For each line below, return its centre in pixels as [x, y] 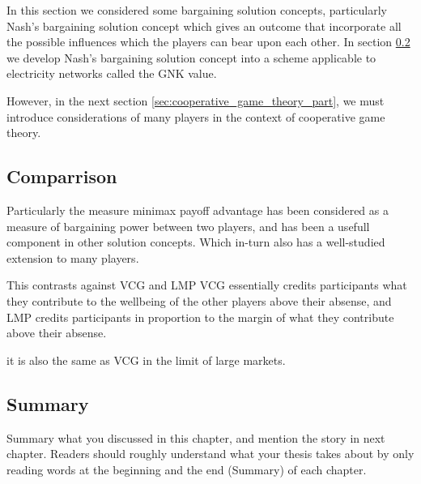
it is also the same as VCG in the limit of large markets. [146, 360]
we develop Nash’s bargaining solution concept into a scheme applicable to [191, 57]
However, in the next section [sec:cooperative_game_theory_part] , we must [196, 100]
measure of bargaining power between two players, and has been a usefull [188, 226]
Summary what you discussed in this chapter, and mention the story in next [196, 437]
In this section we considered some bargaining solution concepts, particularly [197, 10]
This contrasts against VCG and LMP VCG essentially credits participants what [207, 285]
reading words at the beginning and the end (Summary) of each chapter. [187, 469]
